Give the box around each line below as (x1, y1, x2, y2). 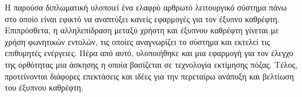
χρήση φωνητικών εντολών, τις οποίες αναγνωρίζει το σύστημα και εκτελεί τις (5, 35, 270, 47)
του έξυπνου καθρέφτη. (5, 81, 84, 93)
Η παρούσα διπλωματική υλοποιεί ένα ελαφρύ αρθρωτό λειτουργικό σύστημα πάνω (5, 1, 287, 13)
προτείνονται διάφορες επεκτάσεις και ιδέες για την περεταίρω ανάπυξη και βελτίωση (5, 70, 294, 82)
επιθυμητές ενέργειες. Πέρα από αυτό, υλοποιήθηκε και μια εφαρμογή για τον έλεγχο (5, 47, 294, 59)
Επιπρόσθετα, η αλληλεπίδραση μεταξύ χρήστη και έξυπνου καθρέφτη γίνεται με (5, 24, 279, 36)
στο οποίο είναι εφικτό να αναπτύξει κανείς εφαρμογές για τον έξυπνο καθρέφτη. (5, 12, 280, 25)
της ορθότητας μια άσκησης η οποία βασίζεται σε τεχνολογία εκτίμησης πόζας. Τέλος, (5, 58, 298, 70)
